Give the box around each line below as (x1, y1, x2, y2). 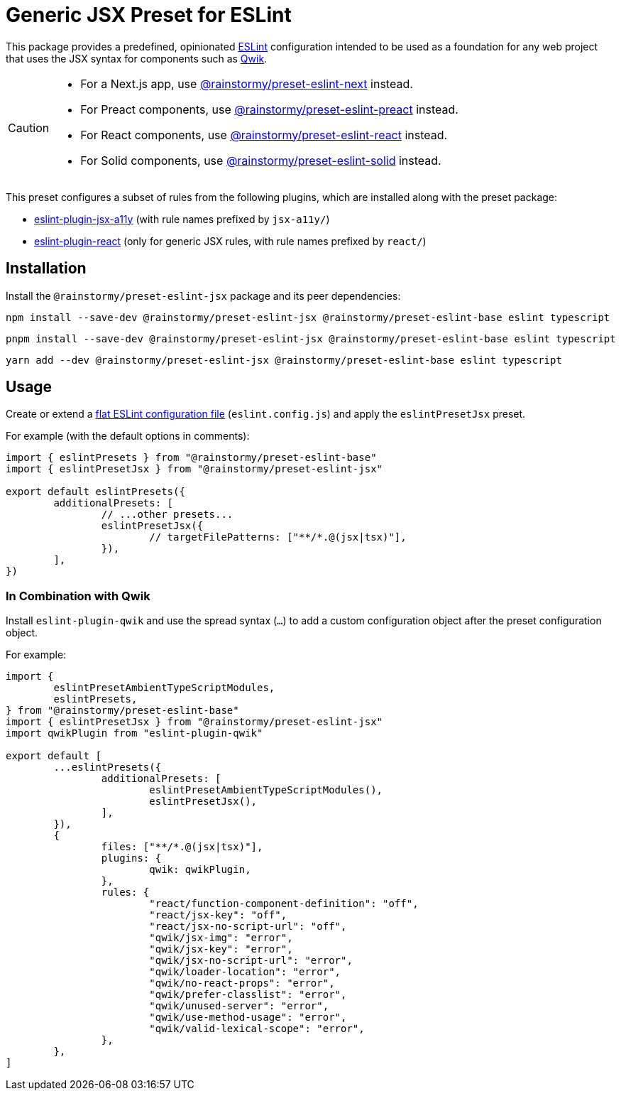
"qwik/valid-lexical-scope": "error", (149, 1023, 365, 1035)
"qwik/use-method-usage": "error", (149, 1011, 347, 1024)
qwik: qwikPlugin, (149, 864, 251, 876)
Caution (8, 120, 50, 135)
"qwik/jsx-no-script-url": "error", (149, 955, 353, 967)
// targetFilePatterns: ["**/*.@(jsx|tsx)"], (149, 531, 407, 543)
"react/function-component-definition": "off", (149, 898, 419, 910)
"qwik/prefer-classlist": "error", (149, 989, 347, 1001)
